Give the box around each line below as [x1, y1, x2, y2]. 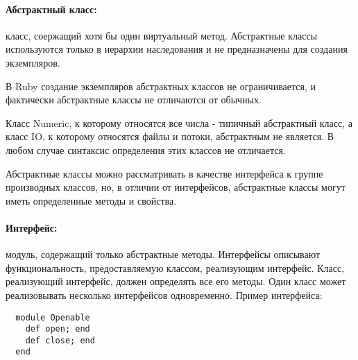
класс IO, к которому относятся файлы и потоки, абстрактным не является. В [6, 129, 334, 144]
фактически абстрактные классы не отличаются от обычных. [6, 92, 262, 107]
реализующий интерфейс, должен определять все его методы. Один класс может [6, 274, 346, 289]
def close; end [25, 335, 95, 345]
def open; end [25, 324, 90, 334]
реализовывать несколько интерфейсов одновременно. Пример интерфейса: [6, 287, 323, 302]
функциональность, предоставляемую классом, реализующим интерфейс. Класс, [6, 260, 345, 275]
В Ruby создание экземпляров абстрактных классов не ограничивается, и [6, 78, 316, 93]
